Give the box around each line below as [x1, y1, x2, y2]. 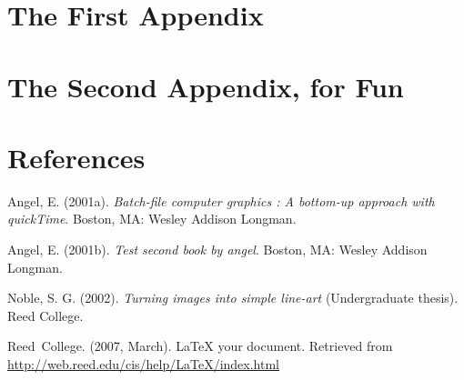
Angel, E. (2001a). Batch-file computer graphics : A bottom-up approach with [7, 191, 435, 210]
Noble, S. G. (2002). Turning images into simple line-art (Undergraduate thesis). [7, 288, 459, 307]
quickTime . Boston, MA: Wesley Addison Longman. [7, 209, 297, 228]
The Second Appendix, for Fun [7, 67, 404, 105]
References [7, 138, 146, 175]
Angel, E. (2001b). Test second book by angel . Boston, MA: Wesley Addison [7, 240, 428, 259]
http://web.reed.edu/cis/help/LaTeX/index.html [7, 355, 280, 374]
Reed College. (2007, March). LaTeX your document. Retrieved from [7, 336, 393, 355]
